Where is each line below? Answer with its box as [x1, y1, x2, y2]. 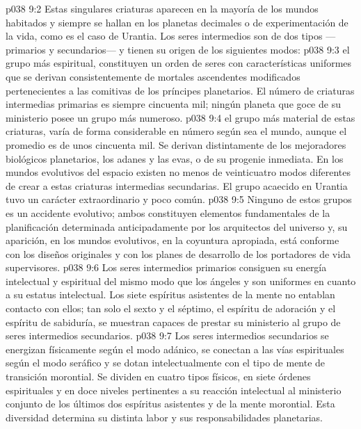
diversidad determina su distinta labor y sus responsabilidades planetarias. [6, 410, 323, 424]
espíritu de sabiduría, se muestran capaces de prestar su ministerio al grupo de [6, 314, 341, 329]
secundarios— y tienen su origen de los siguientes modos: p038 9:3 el [57, 42, 350, 56]
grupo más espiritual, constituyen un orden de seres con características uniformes [6, 56, 352, 70]
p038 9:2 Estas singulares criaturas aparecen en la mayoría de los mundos [6, 1, 319, 15]
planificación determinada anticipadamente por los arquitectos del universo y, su [6, 219, 348, 234]
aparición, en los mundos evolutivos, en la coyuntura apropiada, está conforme [6, 233, 339, 248]
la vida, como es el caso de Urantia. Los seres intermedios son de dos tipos [6, 29, 323, 43]
